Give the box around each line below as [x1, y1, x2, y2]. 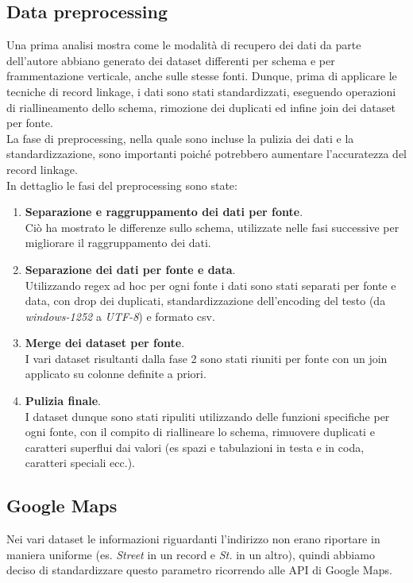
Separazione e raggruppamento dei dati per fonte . [25, 203, 303, 220]
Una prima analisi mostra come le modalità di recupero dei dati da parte [6, 37, 361, 53]
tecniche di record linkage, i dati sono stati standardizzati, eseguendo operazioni [6, 83, 396, 99]
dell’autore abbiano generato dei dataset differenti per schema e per [6, 52, 335, 68]
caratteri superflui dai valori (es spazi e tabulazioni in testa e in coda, [25, 438, 365, 455]
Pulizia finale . [25, 392, 101, 409]
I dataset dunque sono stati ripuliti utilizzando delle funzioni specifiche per [25, 407, 390, 424]
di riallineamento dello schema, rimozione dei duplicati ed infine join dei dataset [6, 98, 396, 115]
